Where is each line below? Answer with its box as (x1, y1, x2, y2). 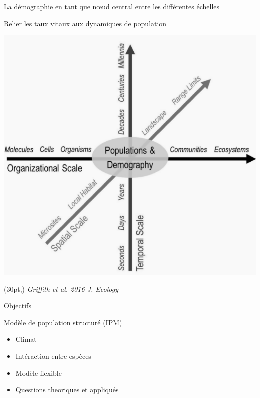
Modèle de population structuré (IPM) (4, 317, 122, 327)
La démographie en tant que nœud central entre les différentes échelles (4, 1, 220, 11)
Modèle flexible (15, 367, 62, 378)
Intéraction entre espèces (15, 351, 91, 361)
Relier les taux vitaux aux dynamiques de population (4, 18, 167, 28)
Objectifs (4, 300, 31, 311)
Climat (15, 334, 37, 344)
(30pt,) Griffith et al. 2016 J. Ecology (4, 283, 118, 294)
